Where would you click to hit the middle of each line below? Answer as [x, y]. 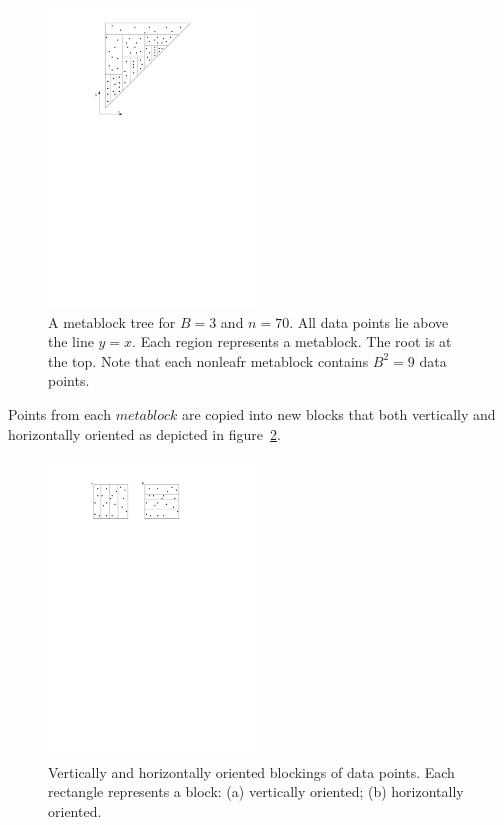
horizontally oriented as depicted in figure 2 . [144, 433]
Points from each [59, 413]
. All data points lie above [369, 321]
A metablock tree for [112, 321]
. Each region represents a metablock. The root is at [292, 341]
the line [71, 341]
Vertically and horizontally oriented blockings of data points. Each [251, 771]
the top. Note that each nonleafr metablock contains [208, 360]
